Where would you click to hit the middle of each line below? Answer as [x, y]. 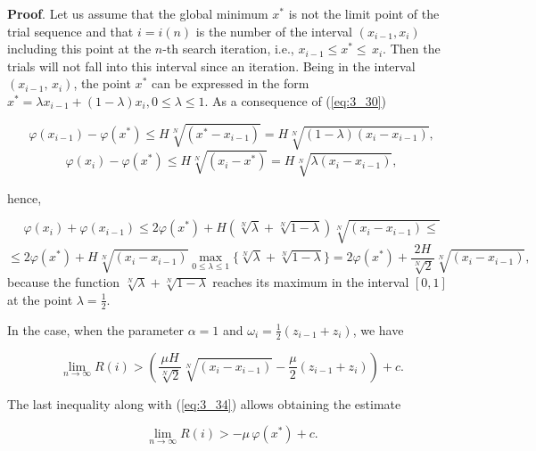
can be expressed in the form [230, 83]
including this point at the [79, 49]
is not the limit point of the [364, 13]
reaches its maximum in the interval [311, 282]
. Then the [412, 49]
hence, [25, 197]
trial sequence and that [70, 31]
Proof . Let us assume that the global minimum [138, 13]
